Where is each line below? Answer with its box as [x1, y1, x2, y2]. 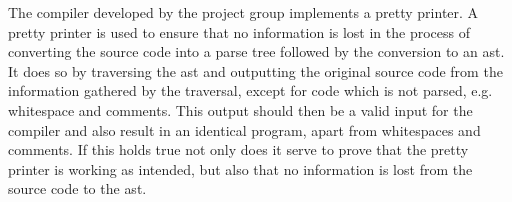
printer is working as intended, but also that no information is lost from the [8, 158, 473, 179]
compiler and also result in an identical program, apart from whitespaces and [8, 119, 481, 140]
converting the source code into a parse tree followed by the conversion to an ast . [8, 41, 505, 62]
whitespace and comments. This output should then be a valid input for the [8, 99, 473, 120]
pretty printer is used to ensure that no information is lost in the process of [8, 21, 470, 42]
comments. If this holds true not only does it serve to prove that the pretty [8, 139, 469, 160]
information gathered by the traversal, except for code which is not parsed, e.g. [8, 80, 493, 101]
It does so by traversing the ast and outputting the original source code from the [8, 60, 503, 81]
